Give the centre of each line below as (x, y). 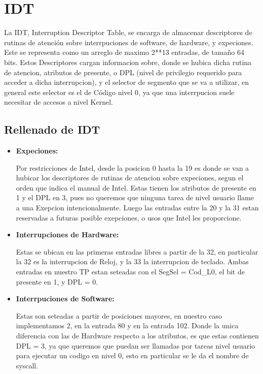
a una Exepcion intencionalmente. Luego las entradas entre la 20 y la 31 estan (137, 208)
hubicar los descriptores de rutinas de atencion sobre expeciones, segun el (130, 178)
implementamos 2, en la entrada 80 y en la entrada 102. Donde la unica (127, 325)
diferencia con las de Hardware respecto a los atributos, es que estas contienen (137, 335)
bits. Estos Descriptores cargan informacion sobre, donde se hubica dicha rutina (128, 62)
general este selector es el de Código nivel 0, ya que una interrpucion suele (119, 92)
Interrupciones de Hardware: (67, 235)
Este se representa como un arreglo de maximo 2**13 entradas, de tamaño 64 (124, 52)
